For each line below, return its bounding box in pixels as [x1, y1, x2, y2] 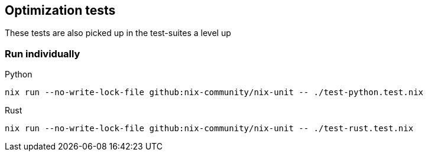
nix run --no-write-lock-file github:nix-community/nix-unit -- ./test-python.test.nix [5, 87, 424, 97]
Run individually [5, 47, 80, 60]
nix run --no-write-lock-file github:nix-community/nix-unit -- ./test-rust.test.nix [5, 123, 414, 134]
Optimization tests [5, 3, 116, 18]
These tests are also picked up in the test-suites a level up [5, 28, 231, 38]
